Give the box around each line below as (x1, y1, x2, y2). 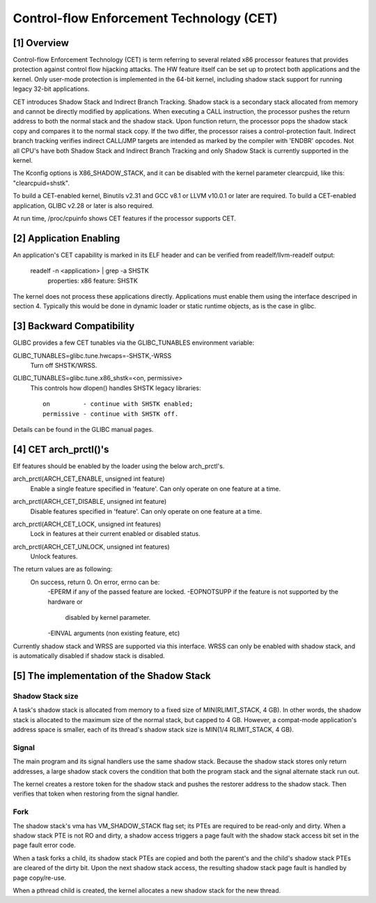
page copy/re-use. (13, 873, 66, 882)
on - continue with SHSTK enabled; (42, 400, 194, 408)
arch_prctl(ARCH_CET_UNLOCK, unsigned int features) (13, 542, 170, 551)
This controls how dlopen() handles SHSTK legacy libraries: (30, 384, 201, 392)
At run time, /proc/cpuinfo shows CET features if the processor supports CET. (13, 214, 236, 223)
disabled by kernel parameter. (65, 613, 151, 622)
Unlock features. (30, 552, 78, 561)
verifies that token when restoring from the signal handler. (13, 789, 180, 798)
